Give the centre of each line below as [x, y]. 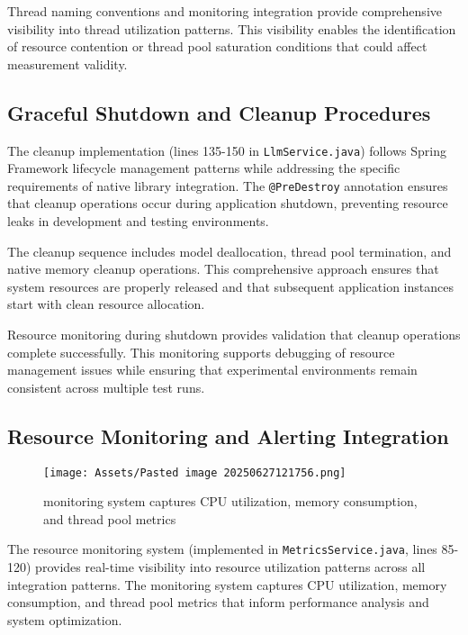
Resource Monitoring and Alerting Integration [228, 435]
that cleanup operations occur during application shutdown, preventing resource [228, 203]
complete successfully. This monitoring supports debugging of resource [201, 352]
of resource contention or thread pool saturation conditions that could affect [217, 46]
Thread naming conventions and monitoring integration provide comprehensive [225, 11]
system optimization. [65, 619]
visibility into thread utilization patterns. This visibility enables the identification [232, 28]
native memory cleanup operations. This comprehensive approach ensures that [223, 269]
